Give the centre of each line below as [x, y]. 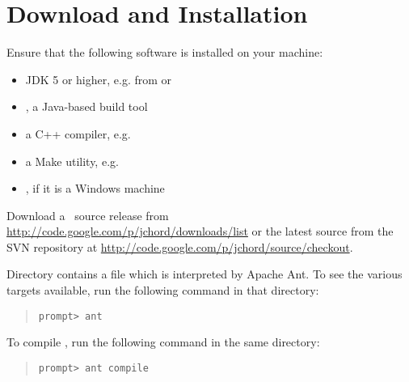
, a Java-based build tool [86, 106]
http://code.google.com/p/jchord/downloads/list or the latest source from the [200, 231]
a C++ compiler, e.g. [78, 133]
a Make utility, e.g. [72, 161]
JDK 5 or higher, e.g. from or [99, 79]
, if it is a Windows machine [95, 188]
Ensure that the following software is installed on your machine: [165, 52]
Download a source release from [88, 215]
